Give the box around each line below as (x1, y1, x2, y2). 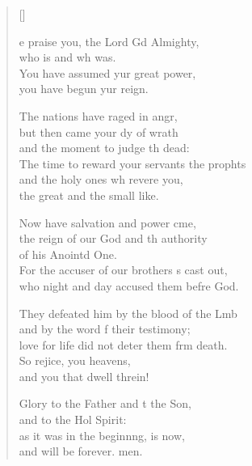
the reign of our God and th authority (19, 230, 208, 247)
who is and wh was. (19, 49, 116, 66)
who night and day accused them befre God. (19, 277, 239, 294)
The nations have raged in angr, (19, 107, 178, 124)
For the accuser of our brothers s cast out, (19, 261, 228, 278)
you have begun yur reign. (19, 80, 149, 97)
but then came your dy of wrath (19, 123, 178, 140)
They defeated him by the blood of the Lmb (19, 304, 237, 321)
